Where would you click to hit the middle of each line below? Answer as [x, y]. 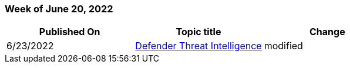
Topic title [198, 32]
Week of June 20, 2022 [59, 9]
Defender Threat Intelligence [198, 46]
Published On [70, 32]
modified [283, 46]
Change [327, 32]
